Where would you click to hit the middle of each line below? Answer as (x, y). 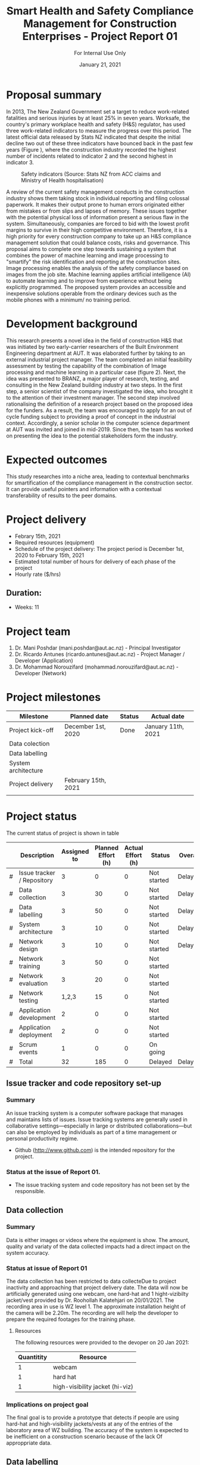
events (28, 1052)
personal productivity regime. (42, 1138)
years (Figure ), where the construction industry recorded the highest (91, 149)
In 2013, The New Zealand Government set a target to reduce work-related (98, 111)
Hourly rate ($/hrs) (38, 574)
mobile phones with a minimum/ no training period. (68, 299)
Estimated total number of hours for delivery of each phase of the (95, 561)
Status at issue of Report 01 (47, 1268)
